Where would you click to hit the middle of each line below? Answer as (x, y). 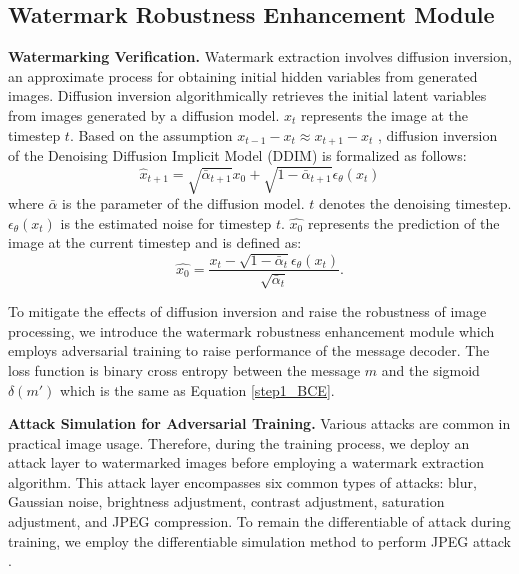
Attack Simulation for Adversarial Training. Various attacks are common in (259, 423)
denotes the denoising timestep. (415, 202)
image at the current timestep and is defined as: (155, 242)
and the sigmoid (430, 369)
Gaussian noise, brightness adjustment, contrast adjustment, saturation (226, 501)
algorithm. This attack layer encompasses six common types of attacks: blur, (242, 481)
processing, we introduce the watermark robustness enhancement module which (251, 330)
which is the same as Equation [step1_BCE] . (197, 389)
